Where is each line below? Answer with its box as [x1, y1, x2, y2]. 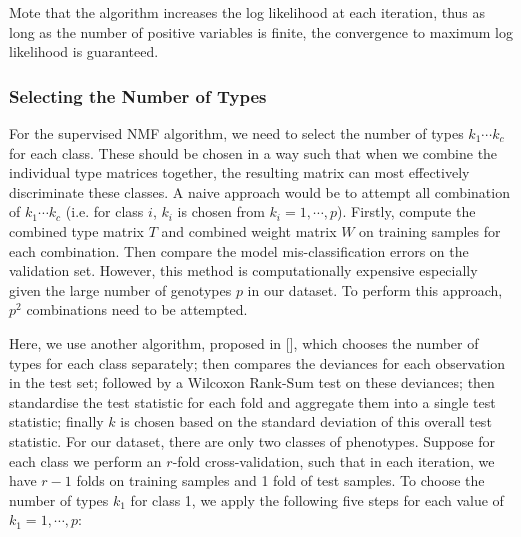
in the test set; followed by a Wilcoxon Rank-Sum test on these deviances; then [9, 372, 495, 393]
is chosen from [177, 201, 265, 222]
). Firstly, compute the [337, 201, 476, 222]
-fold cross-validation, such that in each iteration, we [172, 450, 495, 471]
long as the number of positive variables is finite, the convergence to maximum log [9, 21, 513, 42]
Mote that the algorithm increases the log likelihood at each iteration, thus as [9, 2, 486, 22]
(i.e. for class [65, 201, 144, 222]
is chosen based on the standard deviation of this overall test [120, 411, 492, 432]
